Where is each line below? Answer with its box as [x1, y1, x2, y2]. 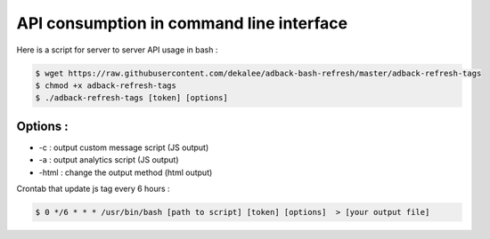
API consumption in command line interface [16, 13, 347, 33]
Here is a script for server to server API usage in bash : [16, 44, 218, 55]
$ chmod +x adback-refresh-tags [35, 80, 177, 91]
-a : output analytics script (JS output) [38, 155, 179, 165]
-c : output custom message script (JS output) [38, 142, 209, 153]
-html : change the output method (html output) [38, 167, 213, 178]
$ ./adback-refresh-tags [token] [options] [35, 93, 229, 103]
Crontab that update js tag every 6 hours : [16, 183, 170, 194]
